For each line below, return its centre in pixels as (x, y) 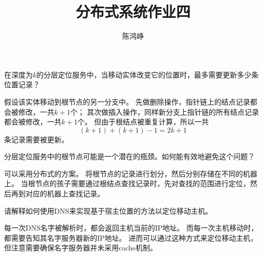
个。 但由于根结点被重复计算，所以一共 (143, 122)
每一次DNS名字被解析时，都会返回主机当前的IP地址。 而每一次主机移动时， (131, 228)
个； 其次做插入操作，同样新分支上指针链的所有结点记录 (165, 111)
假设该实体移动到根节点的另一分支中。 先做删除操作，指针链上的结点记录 (127, 101)
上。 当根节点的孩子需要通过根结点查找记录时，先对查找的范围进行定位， (127, 183)
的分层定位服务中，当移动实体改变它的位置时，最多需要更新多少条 (148, 74)
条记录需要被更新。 (36, 139)
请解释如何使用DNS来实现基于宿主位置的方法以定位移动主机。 (108, 210)
